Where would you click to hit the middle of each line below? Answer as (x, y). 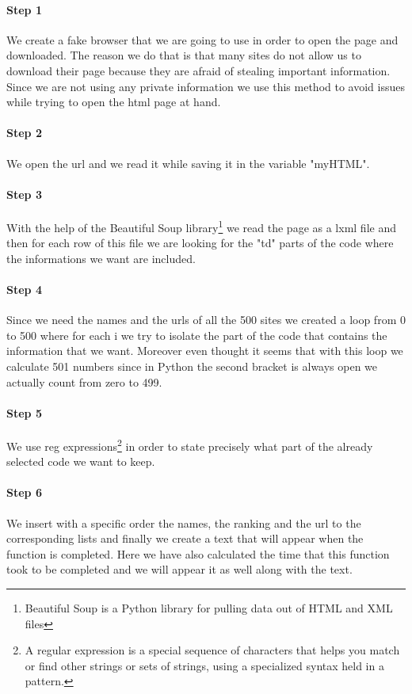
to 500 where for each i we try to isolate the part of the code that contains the (197, 335)
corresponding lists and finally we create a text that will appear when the (185, 538)
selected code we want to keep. (81, 461)
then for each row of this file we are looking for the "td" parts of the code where (200, 243)
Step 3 (24, 194)
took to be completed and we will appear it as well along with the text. (179, 569)
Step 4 (24, 289)
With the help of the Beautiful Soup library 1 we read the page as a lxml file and (201, 226)
